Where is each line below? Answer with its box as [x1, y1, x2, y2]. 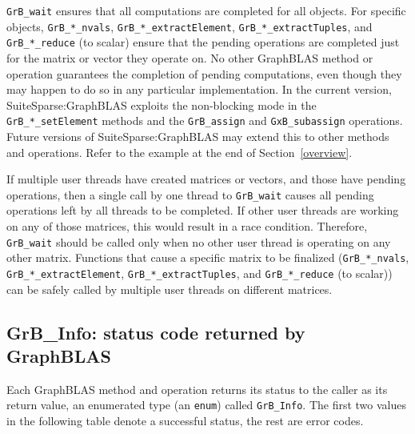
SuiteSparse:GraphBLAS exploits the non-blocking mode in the [6, 96, 317, 113]
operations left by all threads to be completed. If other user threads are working [6, 202, 399, 219]
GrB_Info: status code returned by [6, 319, 305, 344]
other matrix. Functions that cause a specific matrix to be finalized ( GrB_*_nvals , [6, 249, 409, 266]
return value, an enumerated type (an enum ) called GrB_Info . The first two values [6, 396, 407, 413]
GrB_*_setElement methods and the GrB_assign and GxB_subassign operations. [6, 112, 403, 129]
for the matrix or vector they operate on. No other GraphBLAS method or [6, 49, 373, 66]
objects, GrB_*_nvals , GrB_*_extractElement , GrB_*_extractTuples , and [6, 18, 373, 34]
